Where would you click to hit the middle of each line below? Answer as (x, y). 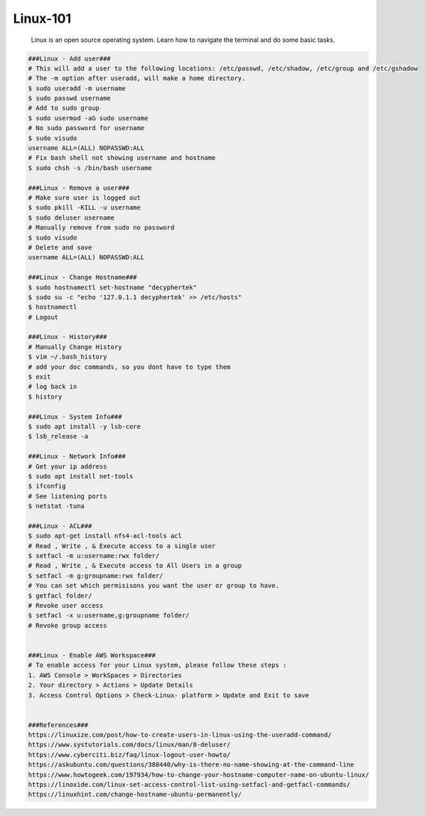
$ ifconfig (47, 486)
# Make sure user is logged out (85, 198)
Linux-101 (42, 18)
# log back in (53, 387)
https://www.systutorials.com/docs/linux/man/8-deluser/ (129, 745)
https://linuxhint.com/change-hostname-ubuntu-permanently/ (135, 795)
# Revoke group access (68, 625)
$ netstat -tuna (57, 506)
